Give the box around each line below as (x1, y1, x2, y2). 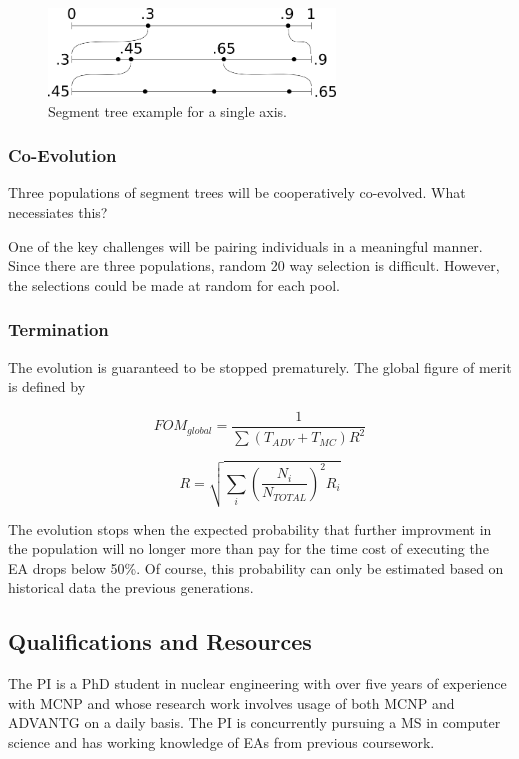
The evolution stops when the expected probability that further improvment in (8, 518, 492, 539)
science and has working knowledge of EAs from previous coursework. (8, 731, 435, 752)
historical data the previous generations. (8, 577, 254, 598)
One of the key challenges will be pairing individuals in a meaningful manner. (8, 235, 483, 256)
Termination (8, 317, 109, 342)
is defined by (8, 376, 86, 397)
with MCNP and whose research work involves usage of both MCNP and (8, 692, 455, 713)
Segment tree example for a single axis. (48, 100, 287, 121)
